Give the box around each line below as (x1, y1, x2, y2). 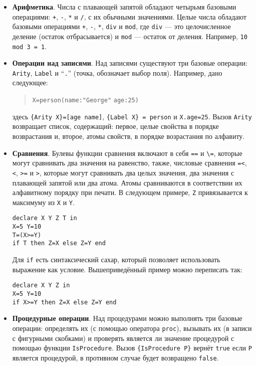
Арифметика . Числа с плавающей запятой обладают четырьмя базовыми (12, 2, 236, 12)
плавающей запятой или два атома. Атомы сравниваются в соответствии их (12, 177, 242, 188)
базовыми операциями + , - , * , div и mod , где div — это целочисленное (12, 21, 231, 32)
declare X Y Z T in (12, 215, 77, 222)
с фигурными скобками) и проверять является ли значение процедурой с (12, 332, 234, 343)
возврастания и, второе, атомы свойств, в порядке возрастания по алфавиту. (12, 130, 245, 141)
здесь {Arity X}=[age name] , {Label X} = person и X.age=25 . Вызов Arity (12, 111, 252, 121)
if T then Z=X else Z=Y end (12, 240, 106, 247)
